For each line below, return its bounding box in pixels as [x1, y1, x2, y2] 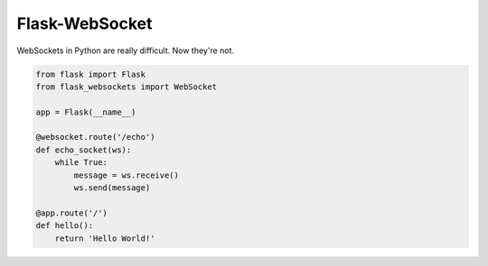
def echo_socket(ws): [35, 144, 132, 155]
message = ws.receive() [73, 170, 180, 180]
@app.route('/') [35, 207, 108, 218]
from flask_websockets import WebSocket [35, 81, 217, 92]
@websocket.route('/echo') [35, 132, 155, 142]
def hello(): [35, 221, 94, 231]
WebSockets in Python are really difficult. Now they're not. [16, 45, 235, 56]
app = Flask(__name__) [35, 106, 136, 117]
